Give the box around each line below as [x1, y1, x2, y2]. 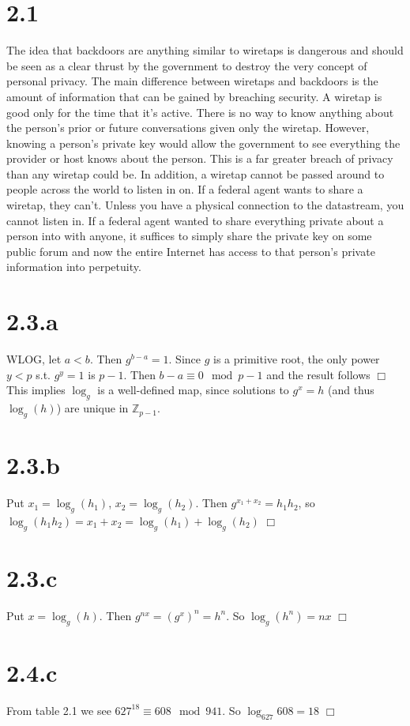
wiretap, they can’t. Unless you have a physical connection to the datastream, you [6, 197, 404, 213]
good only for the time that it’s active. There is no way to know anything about [6, 103, 394, 120]
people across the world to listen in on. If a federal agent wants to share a [6, 181, 363, 197]
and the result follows [266, 366, 371, 382]
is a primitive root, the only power [213, 351, 380, 367]
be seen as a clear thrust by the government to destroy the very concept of [6, 57, 367, 73]
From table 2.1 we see [6, 702, 111, 718]
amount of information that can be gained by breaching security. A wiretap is [6, 88, 382, 104]
